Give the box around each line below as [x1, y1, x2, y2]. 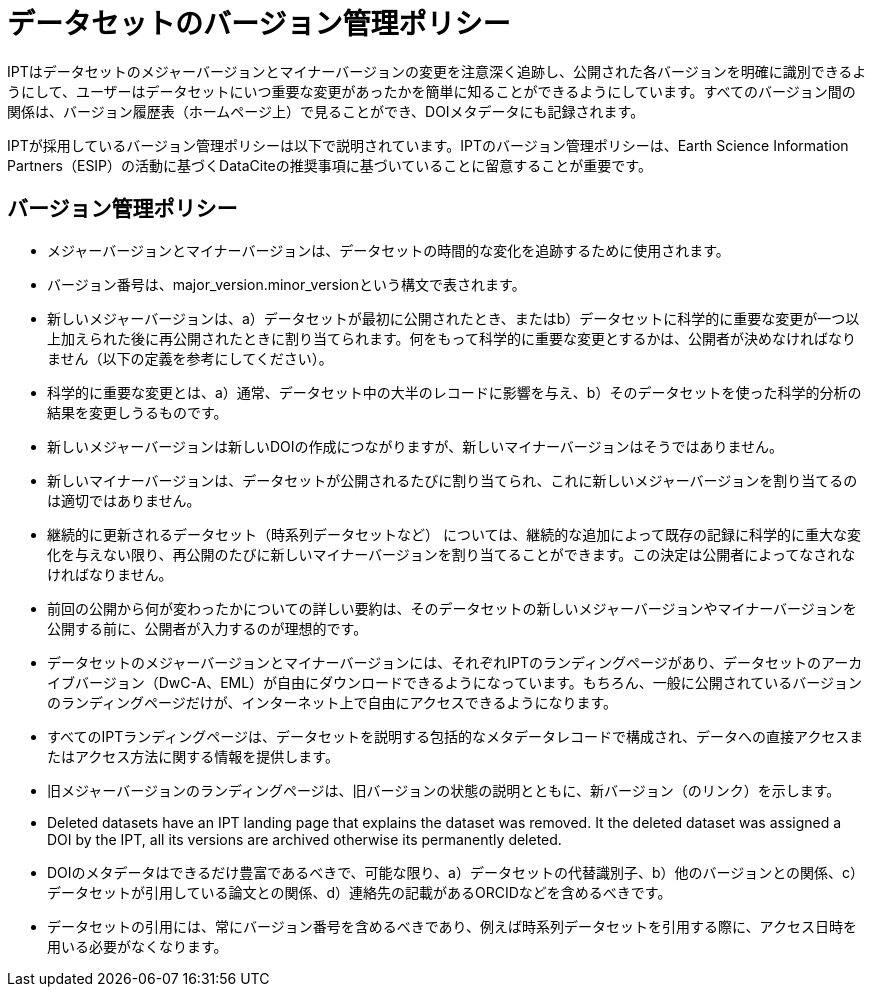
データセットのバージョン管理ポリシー [7, 7, 511, 41]
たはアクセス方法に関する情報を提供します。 [47, 747, 339, 765]
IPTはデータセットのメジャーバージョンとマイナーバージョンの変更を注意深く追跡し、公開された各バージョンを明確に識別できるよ [7, 62, 867, 80]
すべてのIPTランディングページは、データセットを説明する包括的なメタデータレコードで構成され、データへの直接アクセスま [47, 727, 864, 745]
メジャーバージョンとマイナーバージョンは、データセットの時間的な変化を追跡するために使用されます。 [47, 241, 730, 259]
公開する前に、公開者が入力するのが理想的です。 [47, 619, 368, 637]
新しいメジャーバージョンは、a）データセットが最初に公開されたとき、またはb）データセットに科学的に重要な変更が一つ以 [47, 309, 860, 327]
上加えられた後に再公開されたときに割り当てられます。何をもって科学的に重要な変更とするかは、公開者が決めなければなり [47, 329, 856, 347]
